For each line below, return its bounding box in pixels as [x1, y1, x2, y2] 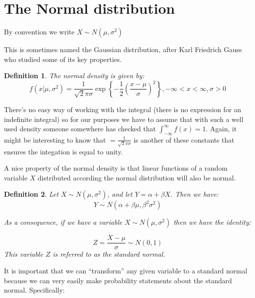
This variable [4, 249, 43, 259]
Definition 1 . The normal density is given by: [4, 70, 144, 81]
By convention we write [4, 27, 75, 37]
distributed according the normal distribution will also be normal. [37, 172, 236, 182]
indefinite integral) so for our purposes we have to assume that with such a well [4, 114, 244, 124]
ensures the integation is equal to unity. [4, 146, 123, 156]
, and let [107, 189, 133, 199]
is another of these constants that [133, 134, 234, 145]
